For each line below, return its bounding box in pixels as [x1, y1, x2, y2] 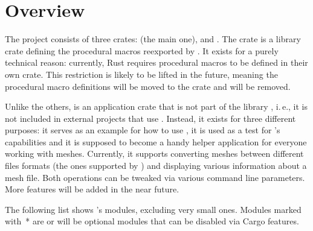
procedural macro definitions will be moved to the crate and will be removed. [5, 80, 291, 92]
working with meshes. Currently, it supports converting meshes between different [5, 147, 304, 160]
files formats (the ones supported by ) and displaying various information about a [5, 159, 307, 172]
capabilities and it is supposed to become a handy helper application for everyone [5, 135, 307, 148]
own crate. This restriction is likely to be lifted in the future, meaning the [5, 68, 278, 80]
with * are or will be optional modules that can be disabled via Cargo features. [5, 215, 299, 227]
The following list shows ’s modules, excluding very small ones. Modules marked [5, 203, 302, 215]
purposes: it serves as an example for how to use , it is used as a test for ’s [5, 124, 280, 136]
